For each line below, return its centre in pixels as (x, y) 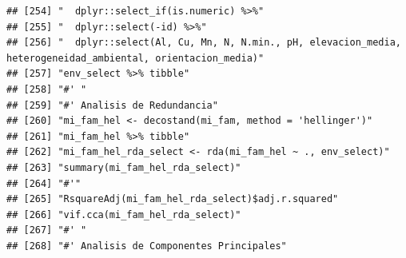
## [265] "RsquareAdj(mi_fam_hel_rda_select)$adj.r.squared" (173, 199)
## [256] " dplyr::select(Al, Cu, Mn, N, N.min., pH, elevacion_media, (204, 43)
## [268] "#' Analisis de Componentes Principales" (147, 246)
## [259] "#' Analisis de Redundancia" (112, 105)
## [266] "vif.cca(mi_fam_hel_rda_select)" (124, 214)
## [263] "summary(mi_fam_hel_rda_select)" (124, 167)
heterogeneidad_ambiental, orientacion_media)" (135, 58)
